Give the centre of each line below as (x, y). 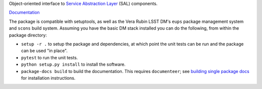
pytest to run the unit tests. (49, 57)
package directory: (28, 35)
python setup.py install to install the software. (73, 64)
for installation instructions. (48, 78)
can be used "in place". (44, 51)
